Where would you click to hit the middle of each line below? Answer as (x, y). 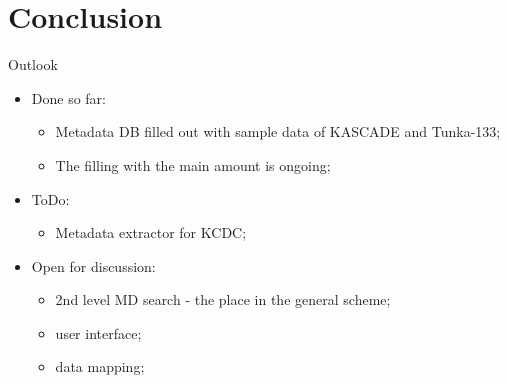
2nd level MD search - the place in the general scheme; (223, 299)
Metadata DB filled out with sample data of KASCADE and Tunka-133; (278, 131)
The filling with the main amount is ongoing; (193, 164)
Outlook (33, 64)
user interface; (98, 332)
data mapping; (100, 366)
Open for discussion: (93, 265)
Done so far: (68, 97)
